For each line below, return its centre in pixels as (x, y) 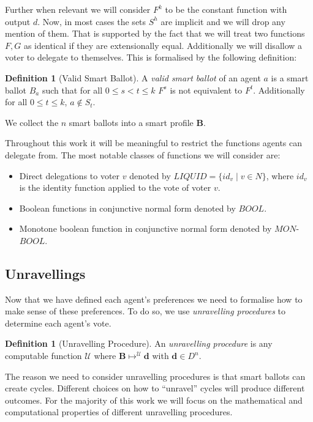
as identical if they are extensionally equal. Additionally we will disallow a (163, 45)
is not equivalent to (206, 90)
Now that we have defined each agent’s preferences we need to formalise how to (154, 299)
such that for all (72, 90)
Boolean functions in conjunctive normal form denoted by (127, 208)
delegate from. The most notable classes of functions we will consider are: (143, 154)
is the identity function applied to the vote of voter (115, 187)
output (18, 21)
